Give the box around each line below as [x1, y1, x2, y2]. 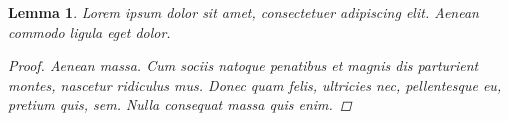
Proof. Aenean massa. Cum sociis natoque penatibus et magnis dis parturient [8, 55, 479, 76]
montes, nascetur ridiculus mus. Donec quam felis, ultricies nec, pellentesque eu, [8, 74, 502, 95]
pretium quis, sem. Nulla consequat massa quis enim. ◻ [8, 94, 352, 115]
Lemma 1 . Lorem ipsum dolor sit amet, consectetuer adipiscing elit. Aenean [8, 2, 479, 22]
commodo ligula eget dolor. [8, 21, 171, 42]
